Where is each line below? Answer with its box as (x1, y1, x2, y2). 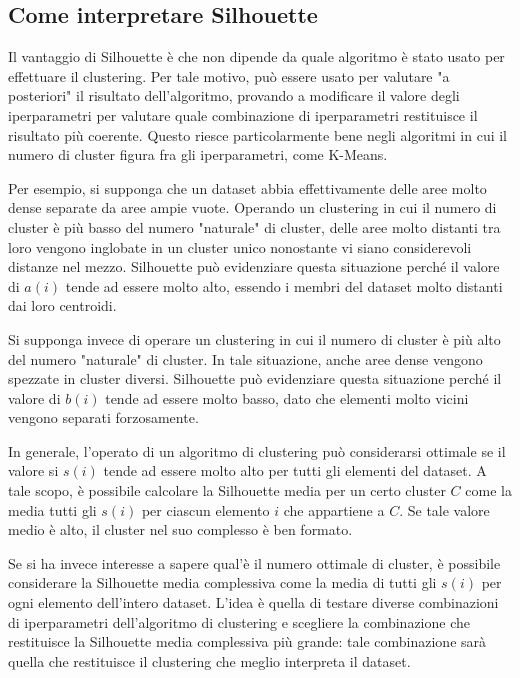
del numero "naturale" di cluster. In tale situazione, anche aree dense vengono (8, 348, 483, 369)
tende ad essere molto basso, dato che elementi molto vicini (105, 387, 469, 408)
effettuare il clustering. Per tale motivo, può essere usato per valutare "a (8, 65, 450, 86)
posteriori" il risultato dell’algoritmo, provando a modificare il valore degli (8, 85, 460, 106)
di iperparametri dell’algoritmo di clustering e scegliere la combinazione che (8, 611, 470, 632)
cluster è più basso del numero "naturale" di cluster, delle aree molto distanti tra (8, 216, 501, 237)
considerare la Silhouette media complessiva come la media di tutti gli (8, 572, 437, 593)
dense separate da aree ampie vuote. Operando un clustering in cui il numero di (8, 197, 497, 218)
